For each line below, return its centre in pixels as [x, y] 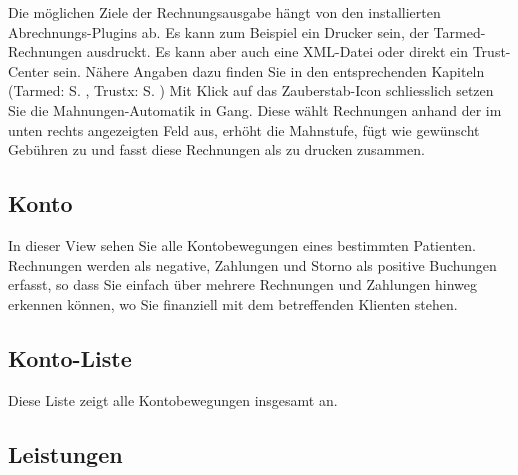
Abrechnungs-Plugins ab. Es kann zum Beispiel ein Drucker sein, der [218, 31]
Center [28, 70]
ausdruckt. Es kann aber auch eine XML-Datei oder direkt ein [277, 51]
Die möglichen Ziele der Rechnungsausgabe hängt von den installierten [224, 12]
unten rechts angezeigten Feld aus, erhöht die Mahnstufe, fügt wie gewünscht [244, 129]
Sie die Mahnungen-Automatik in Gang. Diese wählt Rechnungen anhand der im [255, 109]
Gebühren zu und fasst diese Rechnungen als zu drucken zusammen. [216, 149]
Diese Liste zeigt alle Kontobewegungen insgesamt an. [173, 399]
